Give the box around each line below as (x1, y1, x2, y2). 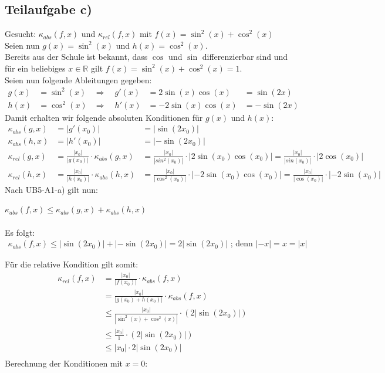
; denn (230, 240, 253, 249)
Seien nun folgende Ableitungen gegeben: (5, 73, 152, 86)
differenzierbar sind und (202, 50, 288, 63)
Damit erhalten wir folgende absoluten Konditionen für (5, 111, 203, 123)
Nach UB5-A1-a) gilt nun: (5, 183, 98, 195)
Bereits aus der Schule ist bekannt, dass (5, 50, 148, 63)
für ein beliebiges (5, 62, 66, 74)
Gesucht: (5, 28, 36, 40)
